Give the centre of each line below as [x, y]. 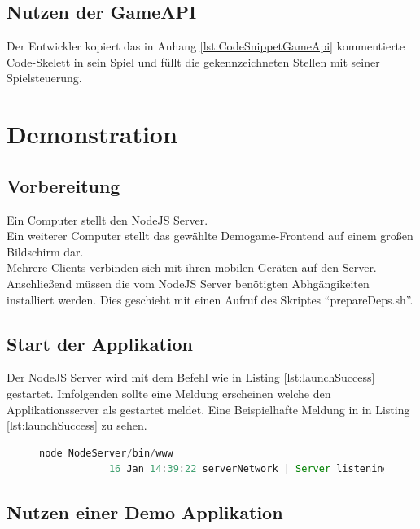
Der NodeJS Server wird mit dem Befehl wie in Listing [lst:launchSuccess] [191, 377]
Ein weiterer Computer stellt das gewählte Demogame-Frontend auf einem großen [210, 236]
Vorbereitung [63, 185]
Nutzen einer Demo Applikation [145, 512]
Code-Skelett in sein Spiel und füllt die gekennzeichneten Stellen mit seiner [193, 61]
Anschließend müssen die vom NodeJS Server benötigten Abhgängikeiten [188, 283]
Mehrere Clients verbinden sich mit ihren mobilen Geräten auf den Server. [192, 267]
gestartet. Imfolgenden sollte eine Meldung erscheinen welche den [169, 393]
